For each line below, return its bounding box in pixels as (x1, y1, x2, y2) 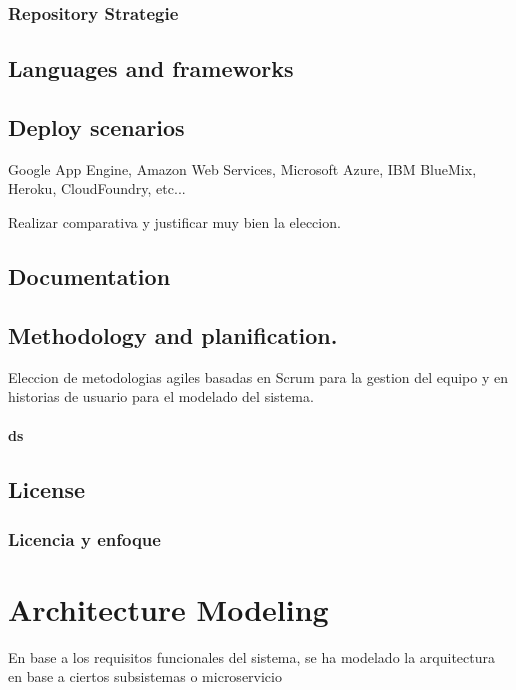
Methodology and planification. (8, 319, 338, 350)
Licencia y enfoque (8, 526, 161, 551)
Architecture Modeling (8, 588, 329, 629)
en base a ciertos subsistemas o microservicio (8, 666, 282, 687)
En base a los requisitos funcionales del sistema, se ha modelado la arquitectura (8, 646, 496, 667)
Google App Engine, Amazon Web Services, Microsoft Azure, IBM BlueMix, (8, 158, 477, 179)
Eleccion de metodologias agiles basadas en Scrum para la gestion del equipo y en (8, 366, 508, 387)
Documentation (8, 261, 171, 291)
